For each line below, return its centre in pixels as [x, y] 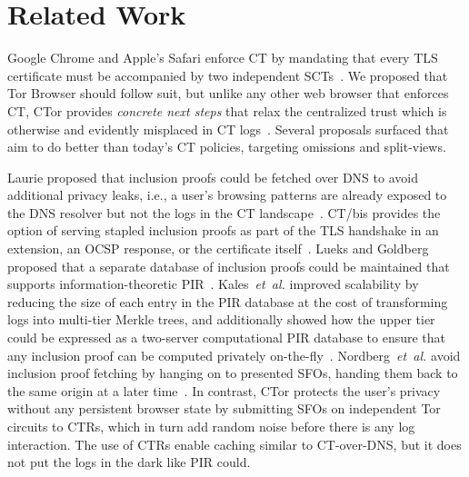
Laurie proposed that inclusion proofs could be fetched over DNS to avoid [213, 177]
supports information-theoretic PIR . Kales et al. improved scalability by [213, 284]
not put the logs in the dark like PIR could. [129, 462]
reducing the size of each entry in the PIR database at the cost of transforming [228, 301]
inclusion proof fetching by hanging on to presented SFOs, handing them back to [233, 373]
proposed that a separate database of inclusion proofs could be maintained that [229, 266]
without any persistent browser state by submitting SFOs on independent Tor [224, 408]
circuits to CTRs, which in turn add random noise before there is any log [211, 426]
